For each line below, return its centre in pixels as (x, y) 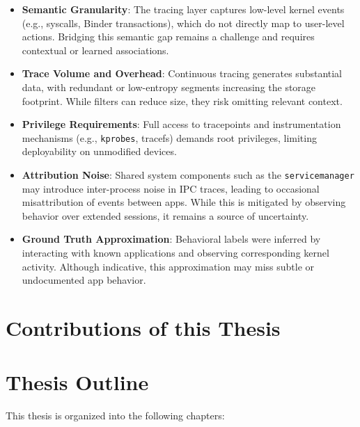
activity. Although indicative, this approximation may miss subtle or (168, 266)
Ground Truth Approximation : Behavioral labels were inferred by (171, 239)
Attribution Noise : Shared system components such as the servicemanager (188, 175)
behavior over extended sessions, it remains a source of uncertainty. (165, 215)
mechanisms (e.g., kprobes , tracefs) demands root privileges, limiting (169, 137)
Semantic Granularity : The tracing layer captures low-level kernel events (183, 9)
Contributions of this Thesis (143, 328)
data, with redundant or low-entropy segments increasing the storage (169, 87)
